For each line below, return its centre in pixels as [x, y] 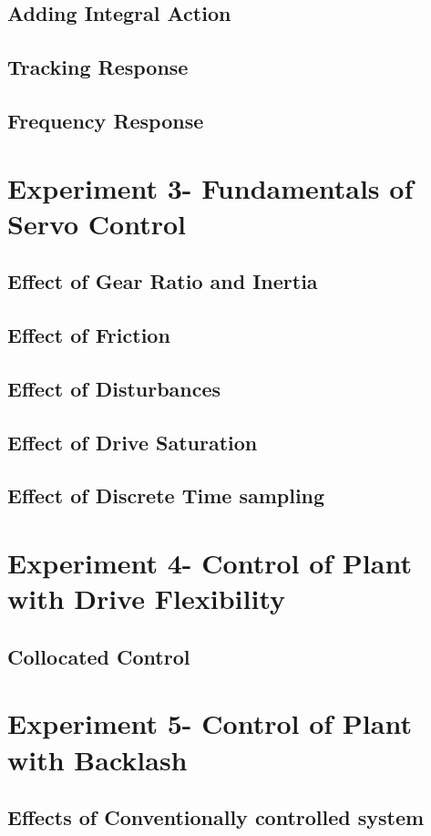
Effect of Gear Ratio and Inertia [163, 281]
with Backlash [97, 759]
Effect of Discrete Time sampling [166, 495]
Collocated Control [99, 656]
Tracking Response [98, 67]
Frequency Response [106, 120]
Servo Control [97, 223]
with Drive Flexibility [147, 599]
